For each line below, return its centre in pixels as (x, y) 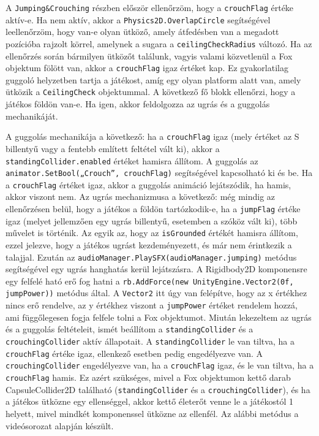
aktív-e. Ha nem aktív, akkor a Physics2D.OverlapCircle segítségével (138, 19)
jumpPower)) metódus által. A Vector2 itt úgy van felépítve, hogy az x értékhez (156, 293)
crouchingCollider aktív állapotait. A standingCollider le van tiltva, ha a (150, 341)
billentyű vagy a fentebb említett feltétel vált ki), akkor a (113, 148)
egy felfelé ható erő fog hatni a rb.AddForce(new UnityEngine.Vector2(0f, (150, 281)
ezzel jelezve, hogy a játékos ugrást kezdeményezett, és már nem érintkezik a (149, 244)
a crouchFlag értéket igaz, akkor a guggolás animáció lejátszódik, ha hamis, (148, 184)
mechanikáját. (32, 116)
